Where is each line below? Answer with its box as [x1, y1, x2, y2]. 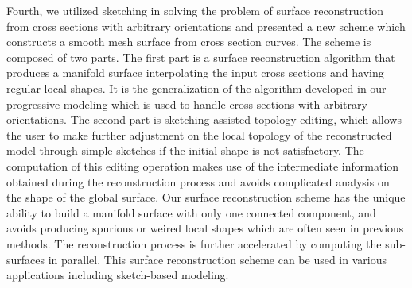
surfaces [6, 251, 45, 267]
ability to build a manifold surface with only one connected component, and [6, 204, 376, 221]
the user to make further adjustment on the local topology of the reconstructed [6, 126, 392, 143]
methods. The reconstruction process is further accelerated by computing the [6, 235, 382, 252]
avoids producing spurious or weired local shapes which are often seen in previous [6, 220, 404, 236]
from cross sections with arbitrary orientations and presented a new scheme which [6, 17, 406, 34]
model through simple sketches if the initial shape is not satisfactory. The [6, 142, 364, 159]
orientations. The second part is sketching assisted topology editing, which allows [6, 111, 402, 128]
